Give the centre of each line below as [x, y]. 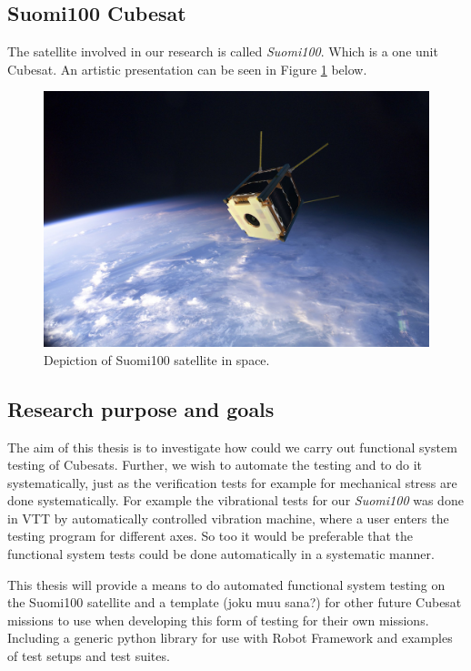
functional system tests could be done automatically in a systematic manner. [221, 554]
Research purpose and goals [141, 408]
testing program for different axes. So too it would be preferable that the [210, 536]
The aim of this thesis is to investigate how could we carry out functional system [232, 447]
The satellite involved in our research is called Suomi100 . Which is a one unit [223, 51]
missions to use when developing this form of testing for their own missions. [218, 620]
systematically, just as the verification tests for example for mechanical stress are [232, 482]
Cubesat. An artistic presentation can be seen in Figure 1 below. [187, 69]
